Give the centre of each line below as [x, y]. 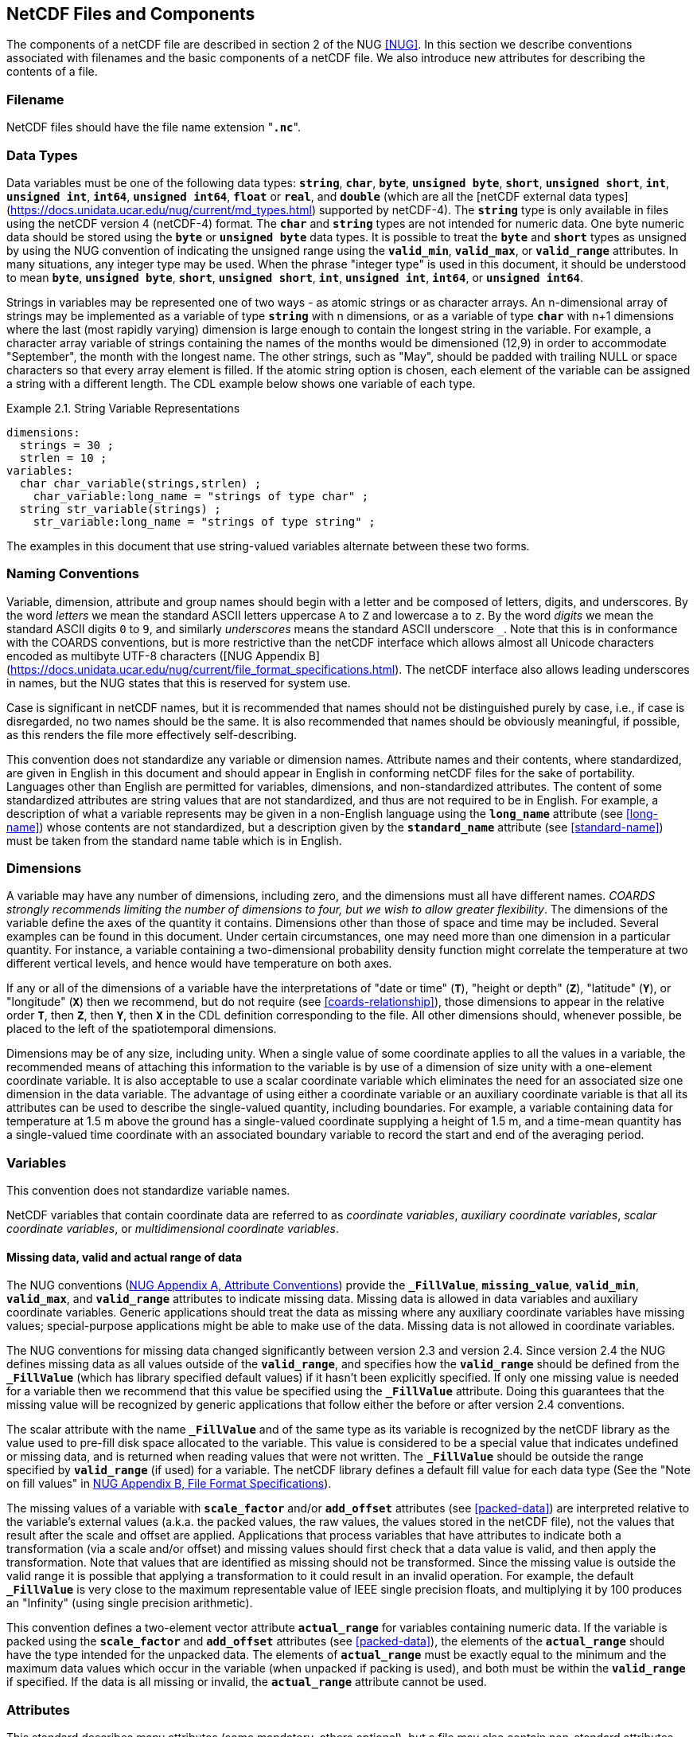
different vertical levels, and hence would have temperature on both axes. [199, 964]
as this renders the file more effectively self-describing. [152, 734]
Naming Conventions [73, 574]
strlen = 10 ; [63, 458]
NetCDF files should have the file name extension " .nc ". [154, 127]
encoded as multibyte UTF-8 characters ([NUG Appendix [156, 655]
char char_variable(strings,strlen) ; [140, 483]
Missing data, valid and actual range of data [125, 1257]
